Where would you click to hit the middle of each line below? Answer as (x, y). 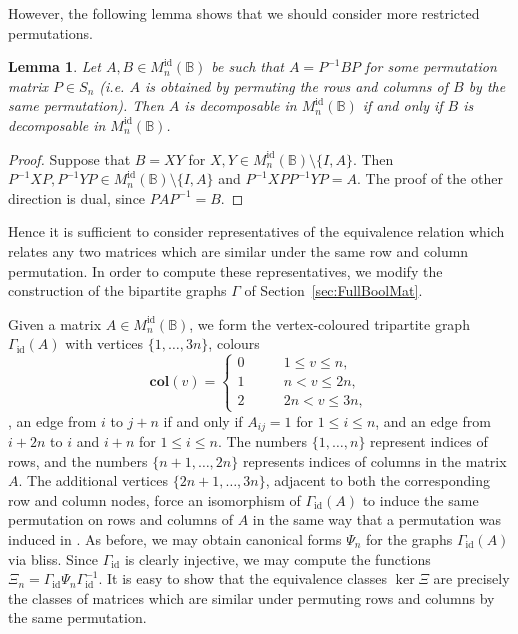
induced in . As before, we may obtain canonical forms (175, 538)
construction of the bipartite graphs (117, 290)
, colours (234, 343)
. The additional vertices (93, 480)
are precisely (471, 578)
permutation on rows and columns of (121, 519)
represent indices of (429, 440)
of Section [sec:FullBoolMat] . (333, 290)
